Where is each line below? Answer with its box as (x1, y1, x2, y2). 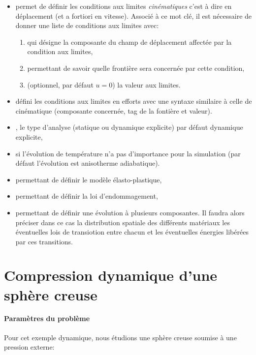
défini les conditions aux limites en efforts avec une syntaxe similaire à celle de (15, 96, 252, 106)
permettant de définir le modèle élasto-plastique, (15, 174, 162, 184)
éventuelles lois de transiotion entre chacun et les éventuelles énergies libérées (15, 227, 249, 237)
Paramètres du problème (4, 313, 90, 324)
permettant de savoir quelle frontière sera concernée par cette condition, (27, 62, 245, 73)
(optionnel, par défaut (27, 79, 94, 89)
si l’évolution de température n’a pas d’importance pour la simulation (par (15, 148, 241, 158)
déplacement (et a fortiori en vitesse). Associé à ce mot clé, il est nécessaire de (15, 10, 252, 21)
